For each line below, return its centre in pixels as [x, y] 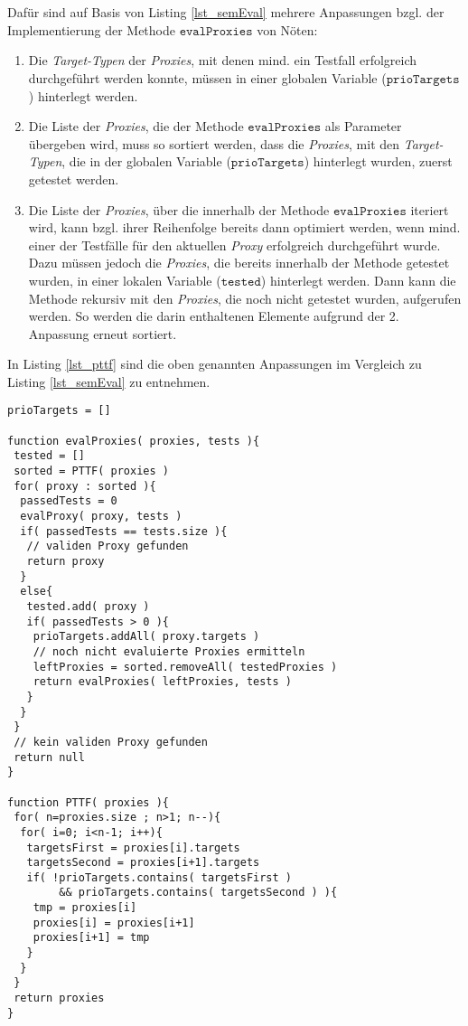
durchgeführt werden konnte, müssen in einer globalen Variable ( [207, 77]
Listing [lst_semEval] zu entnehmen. [109, 381]
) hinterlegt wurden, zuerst [378, 161]
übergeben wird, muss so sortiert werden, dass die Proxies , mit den [214, 143]
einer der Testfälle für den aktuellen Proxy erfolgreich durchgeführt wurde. [234, 245]
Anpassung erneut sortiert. [103, 333]
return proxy [66, 562]
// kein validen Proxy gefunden [111, 742]
